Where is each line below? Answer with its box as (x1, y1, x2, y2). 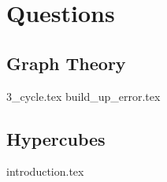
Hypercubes (6, 126, 106, 150)
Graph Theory (6, 50, 126, 75)
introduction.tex (6, 163, 84, 180)
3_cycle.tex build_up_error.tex (6, 87, 161, 104)
